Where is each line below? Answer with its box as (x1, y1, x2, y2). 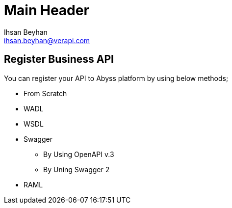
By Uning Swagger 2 (43, 165, 110, 174)
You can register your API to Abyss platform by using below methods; (4, 74, 229, 82)
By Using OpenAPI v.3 (43, 150, 114, 158)
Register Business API (4, 53, 114, 66)
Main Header (4, 2, 89, 19)
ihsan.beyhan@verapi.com (4, 36, 90, 45)
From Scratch (24, 89, 67, 98)
